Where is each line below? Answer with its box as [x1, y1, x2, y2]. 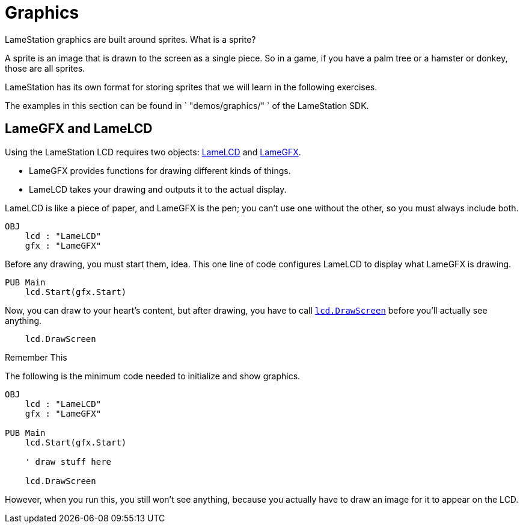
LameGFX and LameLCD [5, 121, 153, 137]
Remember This [5, 352, 67, 362]
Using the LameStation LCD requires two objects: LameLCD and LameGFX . [5, 146, 301, 157]
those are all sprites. [5, 63, 85, 73]
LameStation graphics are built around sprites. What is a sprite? [5, 34, 256, 45]
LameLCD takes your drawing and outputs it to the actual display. [29, 184, 287, 194]
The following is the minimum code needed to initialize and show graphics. [5, 370, 301, 381]
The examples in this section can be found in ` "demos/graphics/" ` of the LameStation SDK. [5, 100, 369, 111]
